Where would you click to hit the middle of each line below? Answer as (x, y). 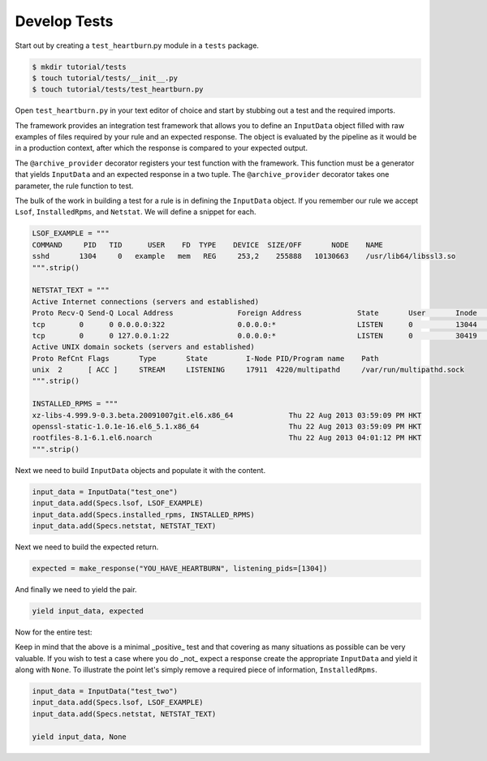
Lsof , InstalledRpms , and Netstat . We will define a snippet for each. (136, 212)
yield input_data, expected (88, 611)
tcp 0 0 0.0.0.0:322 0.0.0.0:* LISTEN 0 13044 (255, 324)
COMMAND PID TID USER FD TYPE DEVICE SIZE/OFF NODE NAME (207, 245)
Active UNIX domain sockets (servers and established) (143, 347)
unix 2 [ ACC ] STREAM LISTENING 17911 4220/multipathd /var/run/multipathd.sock (248, 370)
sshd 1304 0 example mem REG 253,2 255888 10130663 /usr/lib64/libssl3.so (244, 256)
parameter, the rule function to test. (74, 186)
